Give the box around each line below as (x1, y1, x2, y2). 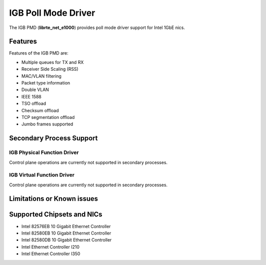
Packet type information (21, 80, 70, 86)
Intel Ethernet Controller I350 (21, 251, 81, 257)
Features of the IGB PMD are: (9, 50, 68, 56)
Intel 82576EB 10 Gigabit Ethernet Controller (21, 223, 111, 229)
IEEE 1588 (21, 93, 42, 99)
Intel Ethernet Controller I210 (21, 244, 80, 250)
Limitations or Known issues (9, 195, 99, 203)
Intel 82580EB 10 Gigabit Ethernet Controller (21, 230, 111, 236)
